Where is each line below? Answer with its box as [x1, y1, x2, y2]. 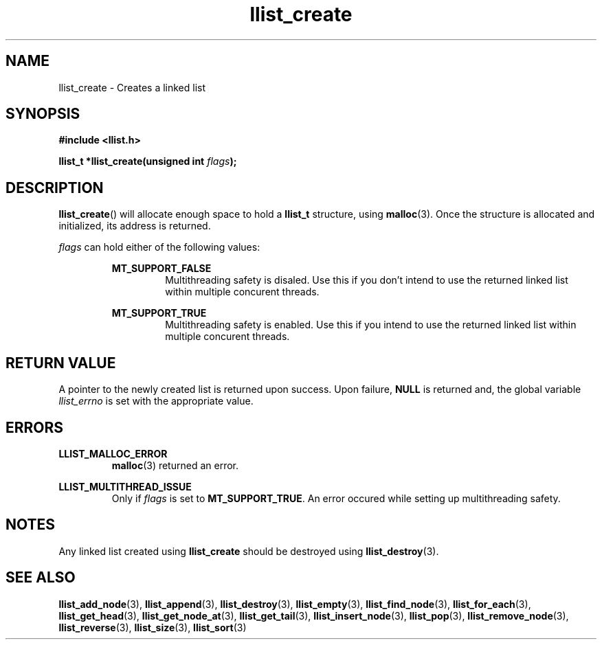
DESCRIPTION [5, 179, 104, 196]
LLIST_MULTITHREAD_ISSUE [58, 480, 192, 493]
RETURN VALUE [5, 354, 116, 372]
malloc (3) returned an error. [111, 459, 238, 471]
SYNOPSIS [5, 105, 80, 123]
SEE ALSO [5, 569, 76, 587]
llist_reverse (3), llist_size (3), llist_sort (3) [58, 621, 247, 633]
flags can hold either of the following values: [58, 241, 260, 253]
